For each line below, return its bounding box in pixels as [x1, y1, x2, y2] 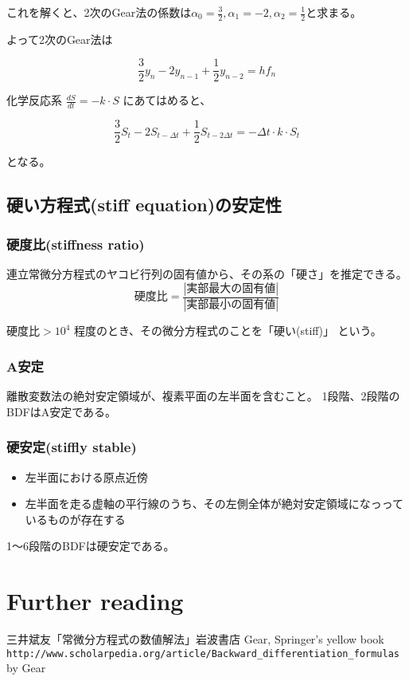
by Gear [6, 659, 46, 676]
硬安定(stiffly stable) [6, 437, 137, 457]
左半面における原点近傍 [25, 468, 148, 485]
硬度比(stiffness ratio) [6, 234, 145, 254]
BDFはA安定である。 [6, 403, 117, 419]
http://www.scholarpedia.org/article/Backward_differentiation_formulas [6, 648, 399, 659]
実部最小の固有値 [186, 299, 276, 311]
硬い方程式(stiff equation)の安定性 [6, 192, 282, 217]
